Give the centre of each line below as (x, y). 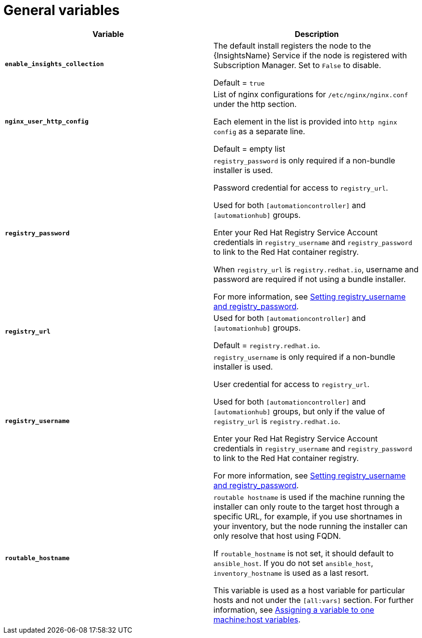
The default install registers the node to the (292, 45)
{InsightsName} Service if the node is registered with (310, 55)
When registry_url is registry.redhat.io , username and (316, 269)
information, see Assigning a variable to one (294, 610)
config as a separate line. (259, 131)
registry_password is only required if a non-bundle (304, 160)
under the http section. (255, 104)
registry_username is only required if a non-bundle (304, 357)
